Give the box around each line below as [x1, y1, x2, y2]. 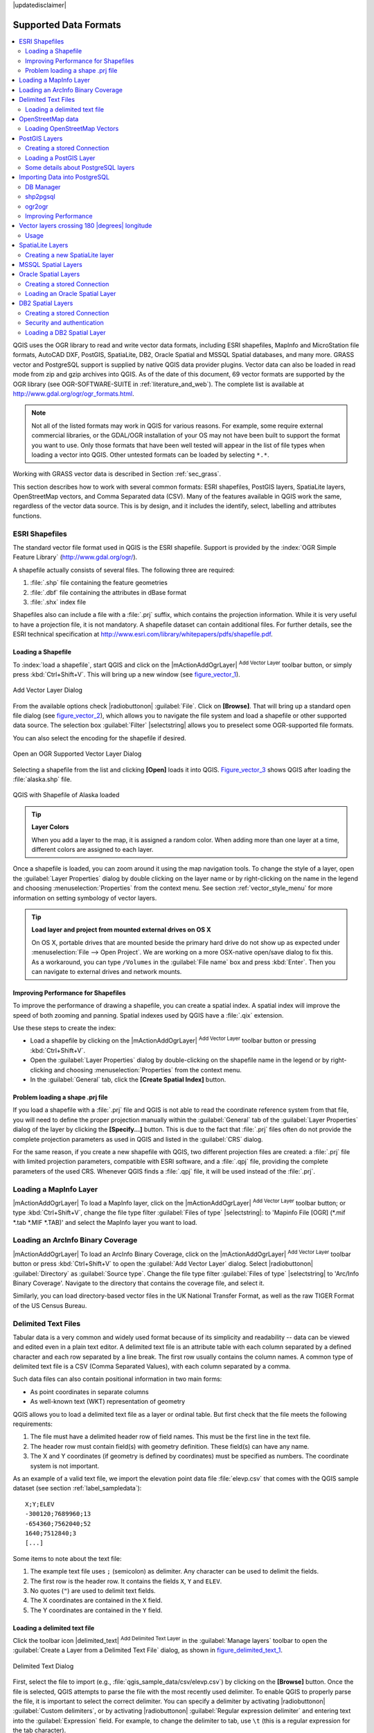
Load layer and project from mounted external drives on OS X [31, 925, 211, 934]
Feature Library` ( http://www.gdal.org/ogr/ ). [12, 553, 138, 561]
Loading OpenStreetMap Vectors [25, 125, 119, 133]
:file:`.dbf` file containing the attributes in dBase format [30, 588, 187, 596]
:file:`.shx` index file [30, 598, 87, 606]
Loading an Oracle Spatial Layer [25, 290, 116, 298]
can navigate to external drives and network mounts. [31, 967, 182, 975]
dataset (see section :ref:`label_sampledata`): [12, 1484, 142, 1492]
